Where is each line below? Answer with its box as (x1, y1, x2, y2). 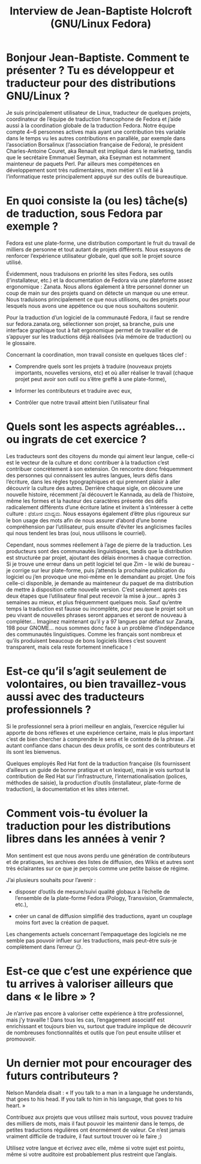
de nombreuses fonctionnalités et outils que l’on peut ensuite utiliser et (6, 1029, 181, 1036)
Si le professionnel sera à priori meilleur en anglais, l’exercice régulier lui (6, 723, 185, 730)
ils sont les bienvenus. (6, 748, 61, 755)
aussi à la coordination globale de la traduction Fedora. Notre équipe (6, 121, 176, 129)
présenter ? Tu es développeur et (6, 64, 175, 78)
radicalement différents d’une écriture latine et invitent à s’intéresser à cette (6, 503, 193, 510)
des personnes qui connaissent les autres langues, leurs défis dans (6, 471, 173, 479)
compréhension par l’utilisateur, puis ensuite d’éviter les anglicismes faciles (6, 523, 192, 530)
